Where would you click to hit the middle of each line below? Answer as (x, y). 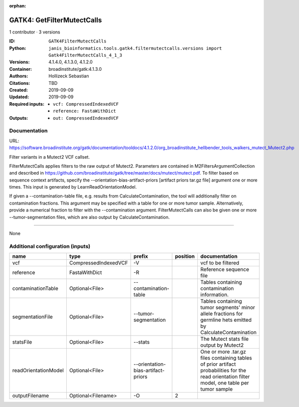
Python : (18, 48)
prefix (141, 256)
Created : (19, 90)
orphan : (18, 6)
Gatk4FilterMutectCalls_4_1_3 (85, 55)
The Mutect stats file (224, 339)
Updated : (19, 97)
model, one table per (224, 383)
